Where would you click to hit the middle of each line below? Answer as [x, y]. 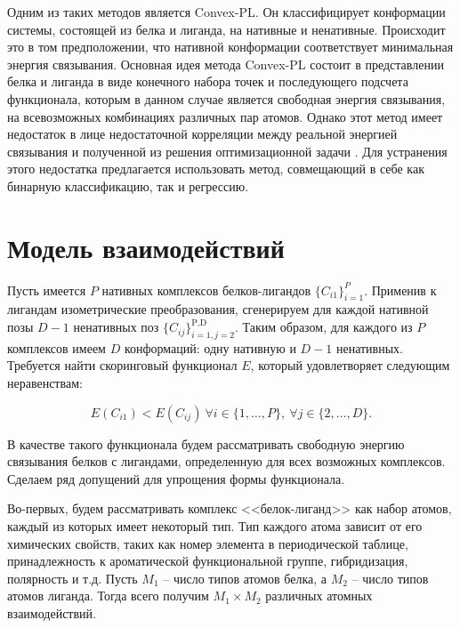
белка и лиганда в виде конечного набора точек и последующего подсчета [208, 81]
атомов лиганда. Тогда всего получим [108, 596]
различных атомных [319, 596]
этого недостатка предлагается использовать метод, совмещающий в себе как [216, 169]
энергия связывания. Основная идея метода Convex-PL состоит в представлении [226, 64]
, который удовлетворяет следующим [350, 365]
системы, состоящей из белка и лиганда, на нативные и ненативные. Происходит [226, 29]
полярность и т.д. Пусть [73, 578]
